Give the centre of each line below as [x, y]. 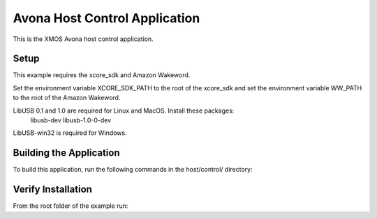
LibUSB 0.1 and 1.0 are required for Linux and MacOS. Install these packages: [124, 111]
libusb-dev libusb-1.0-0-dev [71, 120]
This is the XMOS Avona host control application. [83, 39]
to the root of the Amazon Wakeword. [67, 98]
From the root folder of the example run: [71, 206]
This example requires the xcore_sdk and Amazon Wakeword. [102, 75]
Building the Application [66, 153]
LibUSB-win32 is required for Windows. [70, 133]
